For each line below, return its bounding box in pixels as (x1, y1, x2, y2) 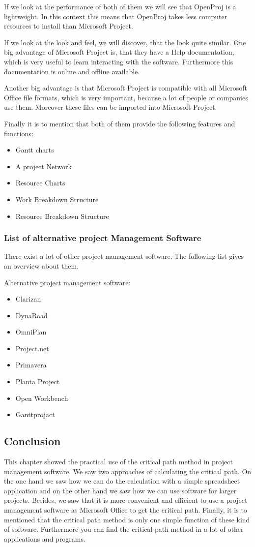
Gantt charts (15, 145, 54, 155)
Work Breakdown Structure (15, 194, 99, 204)
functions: (4, 128, 33, 138)
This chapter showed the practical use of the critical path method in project (4, 456, 233, 467)
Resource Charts (15, 178, 65, 188)
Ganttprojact (15, 409, 55, 420)
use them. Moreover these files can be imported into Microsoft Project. (4, 102, 217, 112)
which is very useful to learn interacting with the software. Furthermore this (4, 56, 233, 66)
